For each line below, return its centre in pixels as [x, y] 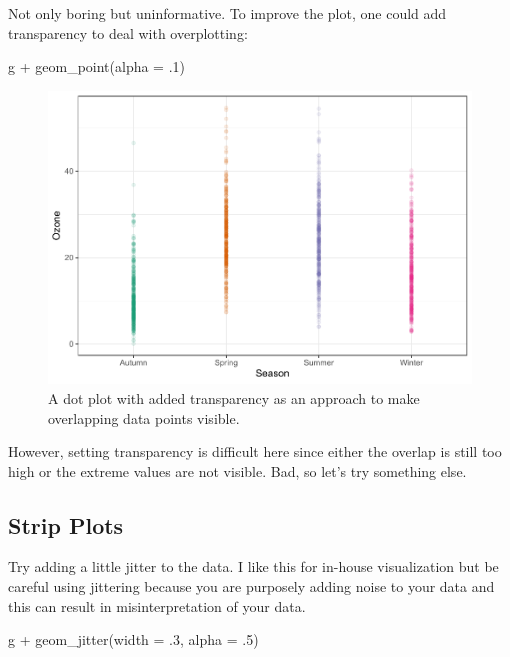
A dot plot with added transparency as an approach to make [234, 397]
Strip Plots [66, 524]
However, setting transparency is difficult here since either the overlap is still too [255, 451]
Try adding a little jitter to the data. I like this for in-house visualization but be [253, 566]
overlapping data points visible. [144, 417]
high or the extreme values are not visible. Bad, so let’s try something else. [237, 470]
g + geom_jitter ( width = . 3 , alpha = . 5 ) [133, 639]
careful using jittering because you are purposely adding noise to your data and [251, 586]
